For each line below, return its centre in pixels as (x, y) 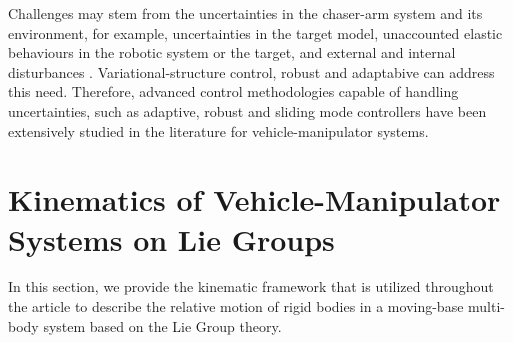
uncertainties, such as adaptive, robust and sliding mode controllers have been (247, 110)
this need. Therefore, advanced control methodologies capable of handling (233, 91)
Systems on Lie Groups (171, 238)
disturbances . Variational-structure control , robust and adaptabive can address (251, 71)
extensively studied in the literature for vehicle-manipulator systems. (218, 130)
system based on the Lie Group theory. (162, 325)
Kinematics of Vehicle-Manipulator (254, 199)
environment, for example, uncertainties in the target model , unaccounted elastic (255, 32)
